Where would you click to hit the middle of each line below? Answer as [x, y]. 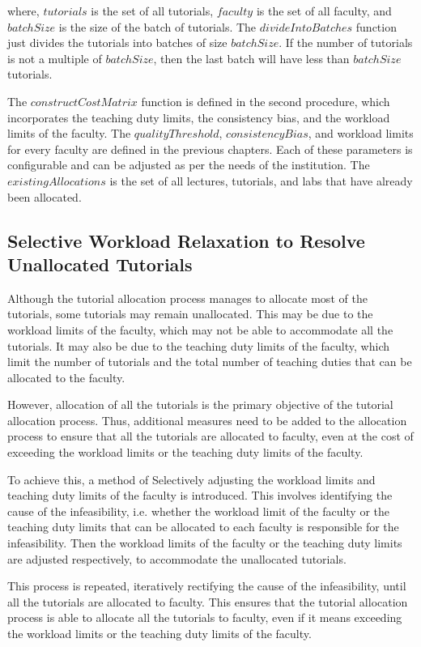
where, [23, 11]
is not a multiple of [55, 58]
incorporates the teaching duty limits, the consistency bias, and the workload [199, 117]
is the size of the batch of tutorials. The [157, 26]
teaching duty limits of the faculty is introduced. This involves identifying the [200, 495]
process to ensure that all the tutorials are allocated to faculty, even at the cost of [210, 436]
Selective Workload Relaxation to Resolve [186, 240]
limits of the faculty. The [69, 133]
